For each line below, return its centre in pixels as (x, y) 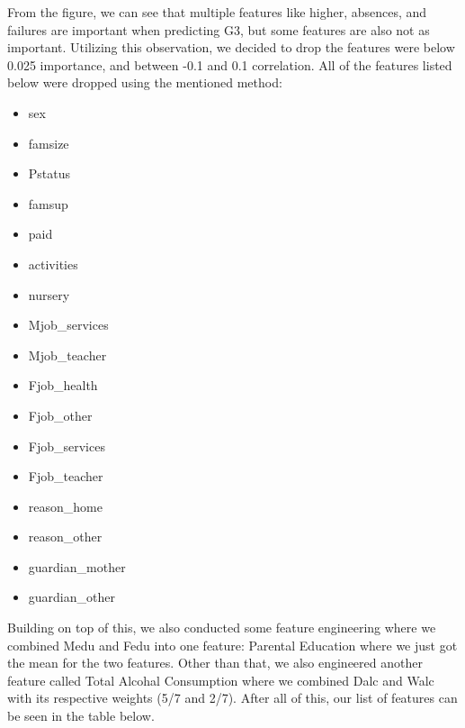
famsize (49, 143)
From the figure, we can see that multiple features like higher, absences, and (217, 12)
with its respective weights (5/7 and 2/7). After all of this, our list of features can (232, 698)
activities (53, 264)
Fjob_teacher (66, 476)
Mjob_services (68, 325)
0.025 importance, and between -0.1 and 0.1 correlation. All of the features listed (230, 64)
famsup (48, 203)
